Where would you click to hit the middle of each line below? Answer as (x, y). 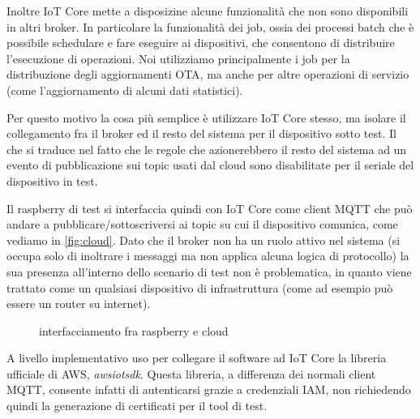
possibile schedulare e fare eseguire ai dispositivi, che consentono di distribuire (201, 43)
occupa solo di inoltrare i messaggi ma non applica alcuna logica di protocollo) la (208, 256)
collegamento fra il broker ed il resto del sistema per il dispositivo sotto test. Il (201, 133)
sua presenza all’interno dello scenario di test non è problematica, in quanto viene (209, 271)
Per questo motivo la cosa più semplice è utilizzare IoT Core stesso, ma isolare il (206, 117)
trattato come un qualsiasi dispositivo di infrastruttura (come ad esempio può (200, 287)
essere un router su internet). (79, 304)
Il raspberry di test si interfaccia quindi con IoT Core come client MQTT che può (210, 208)
